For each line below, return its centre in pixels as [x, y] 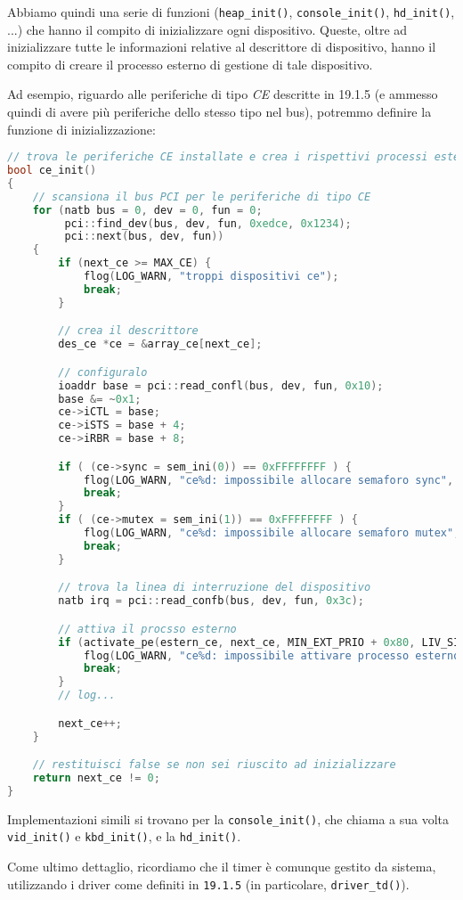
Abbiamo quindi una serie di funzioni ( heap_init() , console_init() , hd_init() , [231, 12]
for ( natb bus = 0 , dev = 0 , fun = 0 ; [147, 210]
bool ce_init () [52, 171]
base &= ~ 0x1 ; [100, 399]
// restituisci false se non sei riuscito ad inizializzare [214, 765]
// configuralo [103, 372]
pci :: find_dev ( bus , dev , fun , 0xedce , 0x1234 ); [208, 223]
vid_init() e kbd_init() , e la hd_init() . [124, 836]
